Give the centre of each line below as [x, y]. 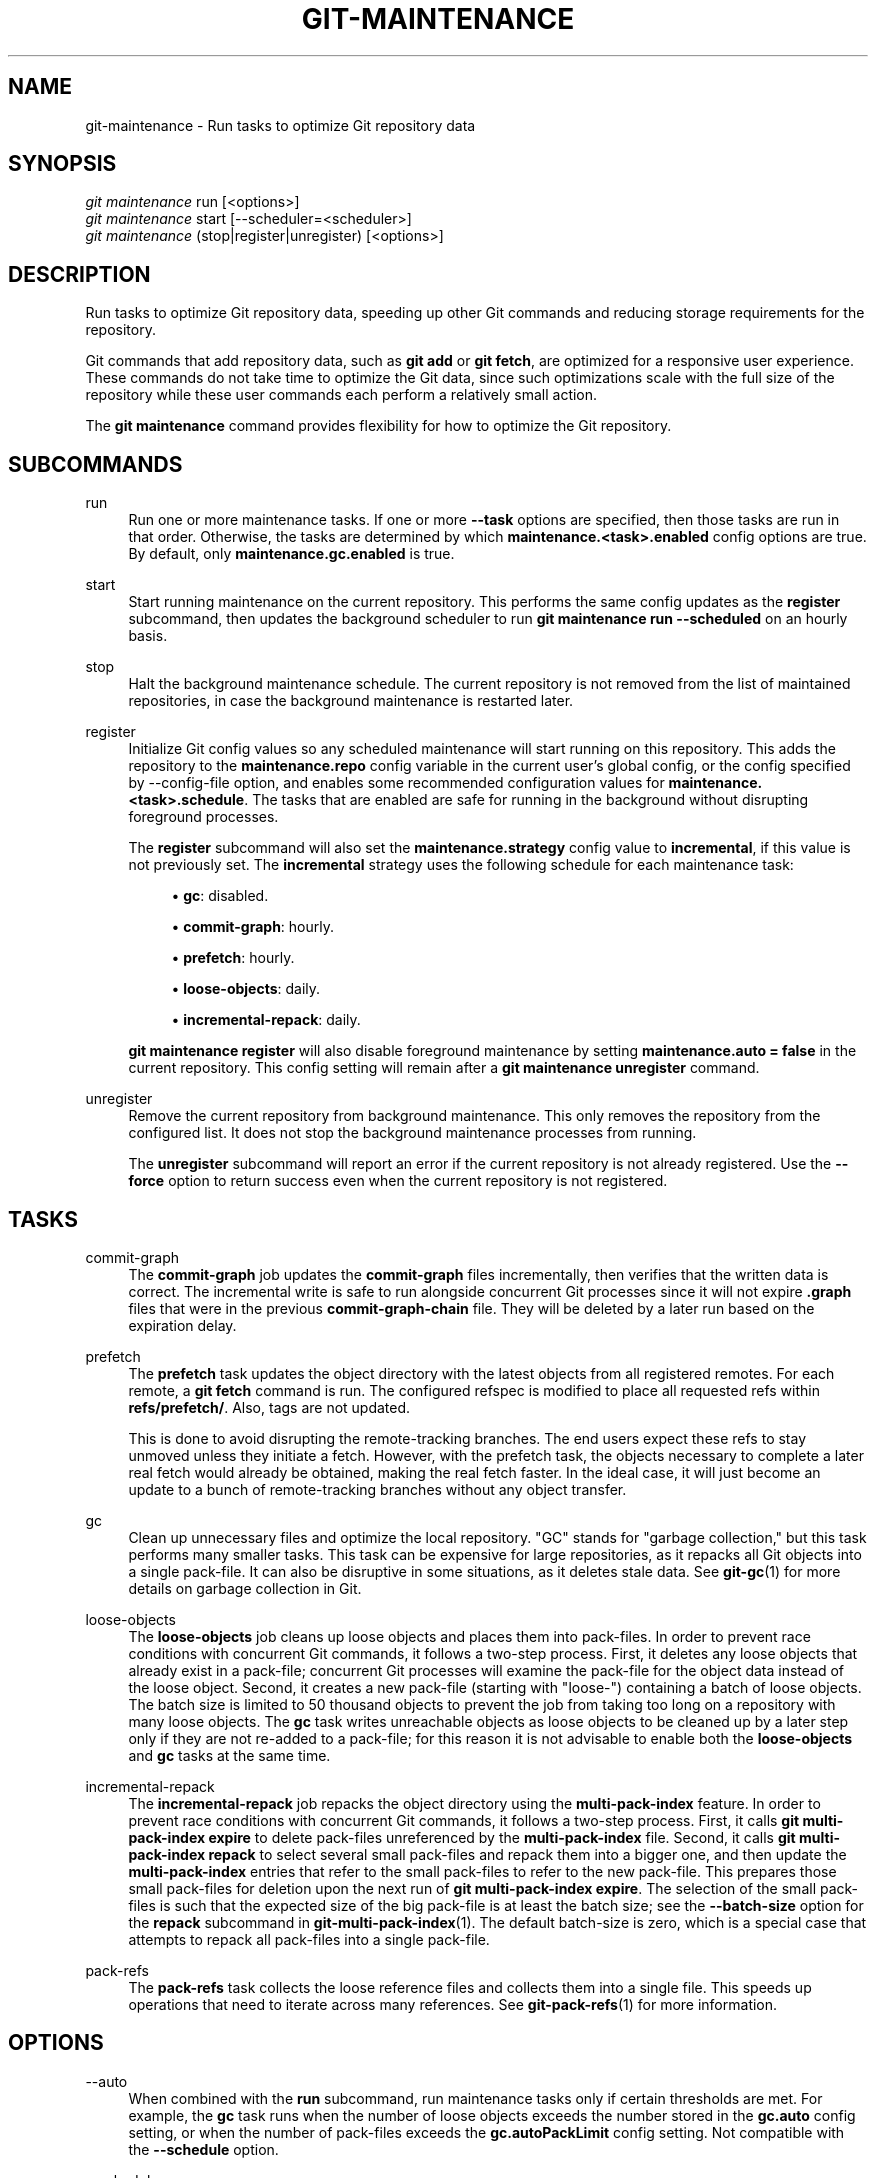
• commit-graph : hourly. [252, 927]
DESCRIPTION [79, 274]
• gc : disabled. [220, 896]
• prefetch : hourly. [233, 958]
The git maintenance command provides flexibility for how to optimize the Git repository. [378, 426]
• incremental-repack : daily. [266, 1020]
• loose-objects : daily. [246, 989]
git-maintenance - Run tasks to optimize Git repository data [280, 125]
